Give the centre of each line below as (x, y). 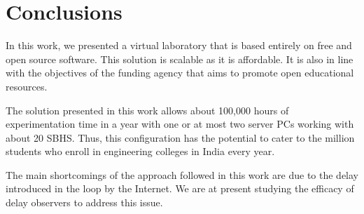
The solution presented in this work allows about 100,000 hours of (147, 110)
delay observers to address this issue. (84, 202)
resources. (27, 86)
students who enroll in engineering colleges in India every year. (140, 151)
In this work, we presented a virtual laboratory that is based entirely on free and (179, 45)
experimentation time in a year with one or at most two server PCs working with (180, 124)
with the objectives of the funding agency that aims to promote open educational (180, 73)
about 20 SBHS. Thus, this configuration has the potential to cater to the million (180, 137)
